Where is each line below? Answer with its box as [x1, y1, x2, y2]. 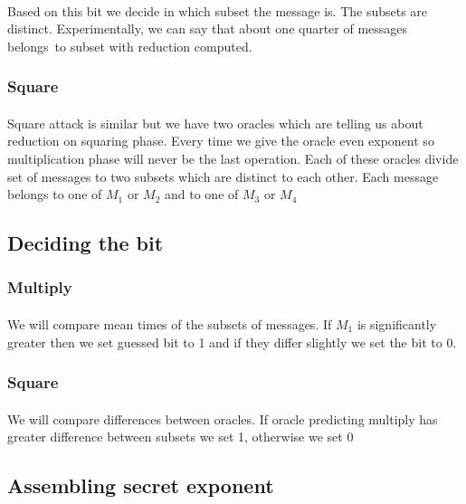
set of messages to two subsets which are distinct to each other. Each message [7, 166, 439, 185]
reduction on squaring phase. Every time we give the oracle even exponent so [7, 131, 434, 150]
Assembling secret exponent [7, 471, 274, 499]
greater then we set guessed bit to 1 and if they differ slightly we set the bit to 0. [7, 332, 457, 351]
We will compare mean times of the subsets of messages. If [7, 315, 332, 333]
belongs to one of [7, 185, 102, 204]
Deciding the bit [7, 229, 164, 257]
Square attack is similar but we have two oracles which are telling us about [7, 113, 423, 132]
